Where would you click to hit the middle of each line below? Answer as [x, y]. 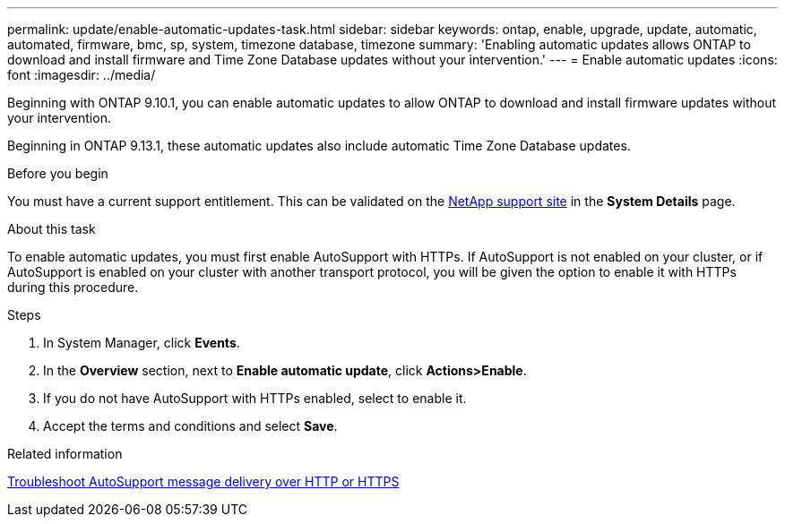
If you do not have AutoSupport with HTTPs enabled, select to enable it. [255, 398]
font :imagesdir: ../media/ [82, 75]
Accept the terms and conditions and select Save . [190, 426]
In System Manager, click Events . [142, 343]
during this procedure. [73, 287]
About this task [52, 229]
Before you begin [58, 173]
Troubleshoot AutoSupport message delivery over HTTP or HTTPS [203, 481]
